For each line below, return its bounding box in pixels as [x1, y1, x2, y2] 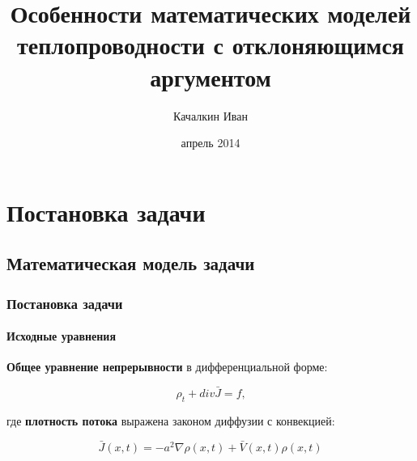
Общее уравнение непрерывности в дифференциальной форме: [6, 358, 328, 375]
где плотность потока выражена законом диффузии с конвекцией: [6, 412, 335, 429]
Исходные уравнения [6, 328, 116, 345]
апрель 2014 [181, 134, 240, 151]
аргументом [150, 60, 271, 93]
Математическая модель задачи [6, 251, 255, 276]
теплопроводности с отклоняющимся [17, 28, 404, 61]
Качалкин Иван [173, 107, 248, 124]
